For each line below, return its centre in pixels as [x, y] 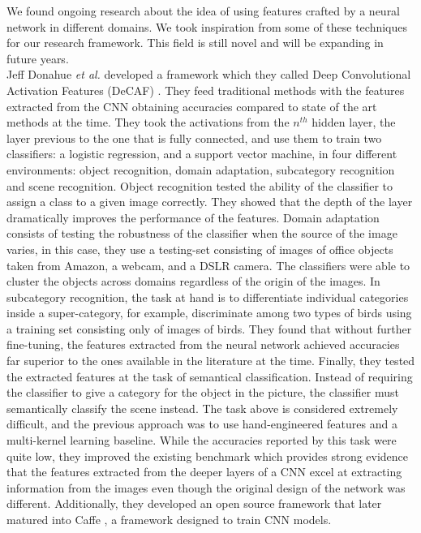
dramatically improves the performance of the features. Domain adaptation [193, 217]
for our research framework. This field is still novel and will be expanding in [195, 43]
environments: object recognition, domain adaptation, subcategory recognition [201, 169]
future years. [38, 58]
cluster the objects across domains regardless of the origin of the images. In [193, 281]
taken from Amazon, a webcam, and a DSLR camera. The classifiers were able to [208, 265]
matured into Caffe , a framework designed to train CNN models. [169, 519]
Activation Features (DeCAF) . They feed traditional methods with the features [206, 90]
